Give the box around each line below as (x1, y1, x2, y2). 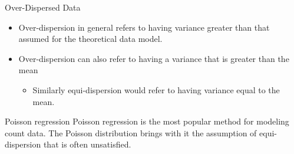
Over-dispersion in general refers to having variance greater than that (18, 21, 270, 33)
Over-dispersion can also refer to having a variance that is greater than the (18, 52, 289, 64)
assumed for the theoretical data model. (18, 32, 163, 45)
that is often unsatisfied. (43, 138, 131, 150)
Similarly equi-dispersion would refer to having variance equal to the (32, 83, 280, 96)
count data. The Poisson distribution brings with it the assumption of (5, 126, 257, 139)
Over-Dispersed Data (5, 1, 81, 13)
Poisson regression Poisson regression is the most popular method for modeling (5, 115, 289, 127)
